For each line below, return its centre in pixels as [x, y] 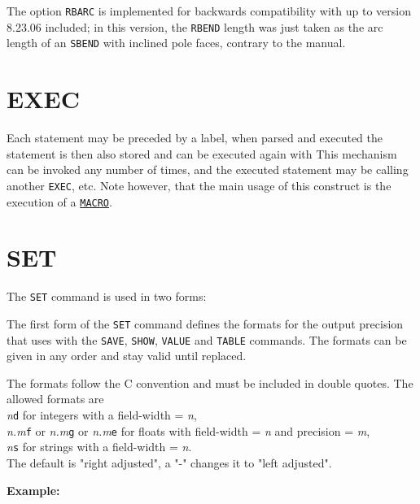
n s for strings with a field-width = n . [99, 447]
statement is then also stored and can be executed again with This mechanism [202, 153]
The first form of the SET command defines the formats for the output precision [205, 323]
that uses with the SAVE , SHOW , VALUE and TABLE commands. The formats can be [207, 339]
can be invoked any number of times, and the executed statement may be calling [208, 169]
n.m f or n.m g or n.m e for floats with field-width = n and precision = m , [188, 430]
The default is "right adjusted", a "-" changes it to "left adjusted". [169, 463]
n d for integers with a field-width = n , [102, 415]
